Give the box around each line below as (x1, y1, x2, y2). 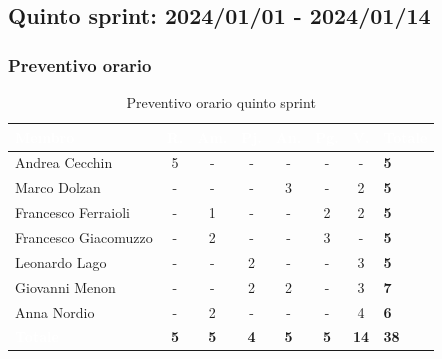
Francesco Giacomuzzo (15, 226, 153, 247)
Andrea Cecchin (15, 152, 113, 173)
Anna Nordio (15, 301, 95, 322)
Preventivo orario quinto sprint (126, 92, 316, 112)
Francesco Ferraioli (15, 202, 130, 223)
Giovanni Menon (15, 276, 116, 297)
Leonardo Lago (15, 251, 107, 272)
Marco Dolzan (15, 177, 101, 198)
